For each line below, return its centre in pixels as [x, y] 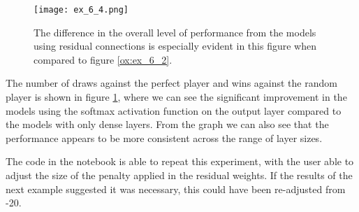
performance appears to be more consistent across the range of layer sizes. [164, 137]
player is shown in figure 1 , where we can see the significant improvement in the [176, 97]
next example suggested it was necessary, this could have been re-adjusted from [176, 189]
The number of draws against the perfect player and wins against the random [171, 83]
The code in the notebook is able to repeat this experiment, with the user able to [180, 161]
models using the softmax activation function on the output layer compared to [174, 110]
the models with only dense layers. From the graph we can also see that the [167, 124]
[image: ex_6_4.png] [81, 10]
